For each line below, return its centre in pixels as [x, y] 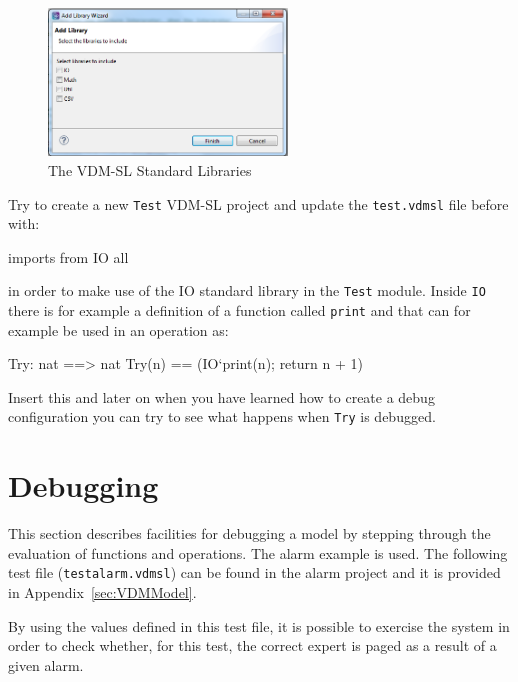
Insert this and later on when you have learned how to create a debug [221, 396]
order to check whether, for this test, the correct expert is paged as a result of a [252, 645]
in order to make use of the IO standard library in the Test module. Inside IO [247, 290]
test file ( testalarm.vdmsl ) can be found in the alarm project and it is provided [254, 572]
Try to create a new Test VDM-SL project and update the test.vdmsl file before [258, 203]
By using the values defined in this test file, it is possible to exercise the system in [259, 625]
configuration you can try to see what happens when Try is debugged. [222, 416]
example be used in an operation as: [118, 329]
